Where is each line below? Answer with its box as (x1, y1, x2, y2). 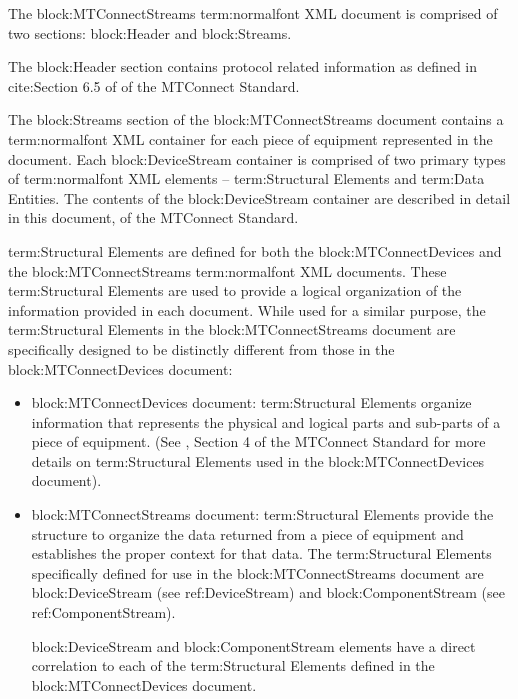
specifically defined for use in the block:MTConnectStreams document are (31, 562, 484, 583)
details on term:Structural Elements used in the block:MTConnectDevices (31, 450, 485, 471)
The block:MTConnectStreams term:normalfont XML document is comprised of (8, 3, 498, 23)
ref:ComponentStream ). (31, 602, 176, 623)
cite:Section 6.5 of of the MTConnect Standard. (8, 75, 300, 96)
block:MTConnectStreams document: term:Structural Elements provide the (31, 504, 494, 525)
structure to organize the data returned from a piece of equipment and (31, 523, 464, 544)
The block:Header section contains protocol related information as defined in (8, 56, 478, 77)
